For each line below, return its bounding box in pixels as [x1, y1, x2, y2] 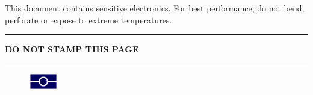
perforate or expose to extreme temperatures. [5, 13, 172, 26]
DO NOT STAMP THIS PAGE [5, 43, 139, 55]
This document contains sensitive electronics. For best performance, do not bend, [5, 2, 305, 14]
